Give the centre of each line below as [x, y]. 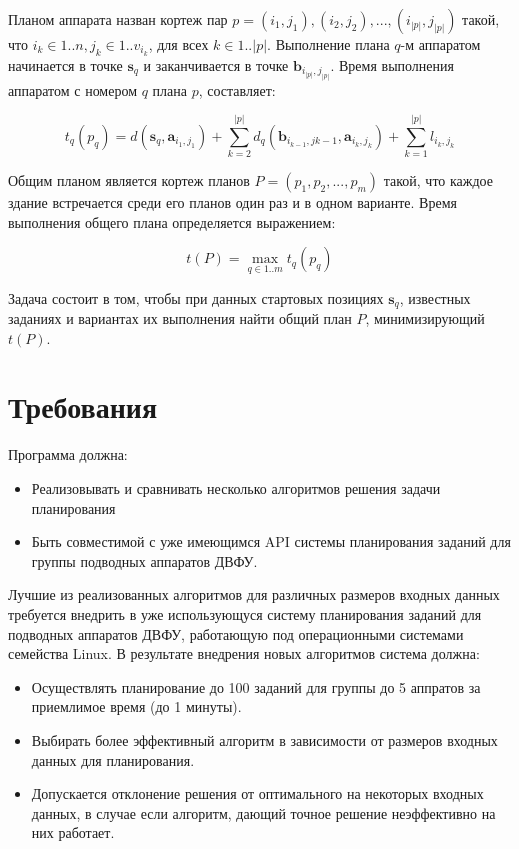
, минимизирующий [425, 318]
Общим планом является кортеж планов [129, 180]
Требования [83, 406]
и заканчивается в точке [216, 64]
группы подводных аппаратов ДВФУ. [144, 560]
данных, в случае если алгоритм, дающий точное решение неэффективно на [263, 812]
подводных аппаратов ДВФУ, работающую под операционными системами [236, 633]
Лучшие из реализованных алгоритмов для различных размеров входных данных [254, 594]
